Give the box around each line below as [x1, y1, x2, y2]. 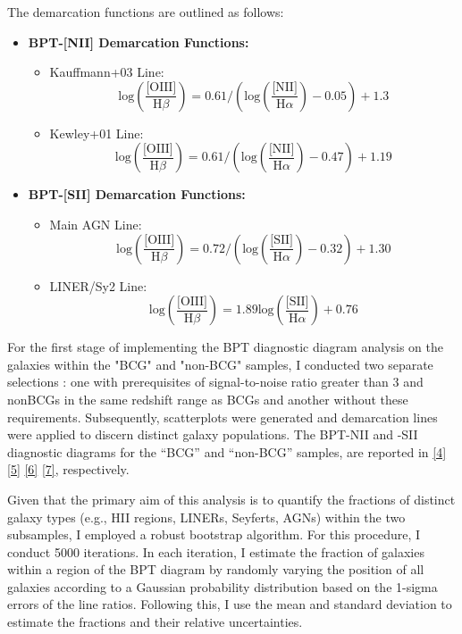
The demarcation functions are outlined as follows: [7, 3, 284, 21]
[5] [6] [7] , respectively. [7, 460, 130, 479]
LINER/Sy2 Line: [49, 276, 147, 295]
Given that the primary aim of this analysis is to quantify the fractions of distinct [7, 489, 456, 508]
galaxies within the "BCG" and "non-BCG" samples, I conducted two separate [7, 355, 433, 373]
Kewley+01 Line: [49, 123, 144, 142]
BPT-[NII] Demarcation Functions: [28, 32, 249, 51]
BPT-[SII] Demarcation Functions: [28, 185, 246, 204]
